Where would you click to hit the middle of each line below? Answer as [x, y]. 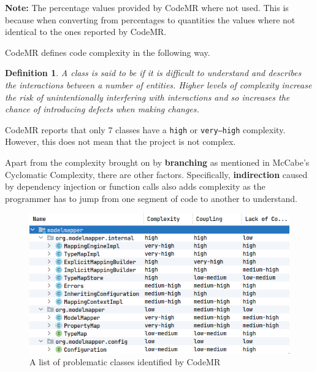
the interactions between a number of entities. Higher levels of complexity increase [158, 84]
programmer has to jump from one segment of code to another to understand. [151, 198]
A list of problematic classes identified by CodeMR [125, 362]
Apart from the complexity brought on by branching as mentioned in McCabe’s [157, 162]
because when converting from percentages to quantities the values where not [150, 19]
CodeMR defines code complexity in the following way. [108, 52]
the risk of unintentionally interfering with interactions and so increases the [147, 97]
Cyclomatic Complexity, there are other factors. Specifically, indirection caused [156, 174]
